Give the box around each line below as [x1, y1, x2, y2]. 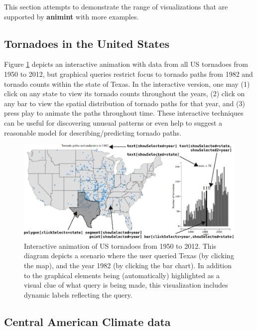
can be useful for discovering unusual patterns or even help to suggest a [4, 117, 223, 128]
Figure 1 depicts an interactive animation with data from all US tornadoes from [4, 59, 248, 69]
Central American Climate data [4, 314, 171, 329]
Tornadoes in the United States [4, 35, 170, 51]
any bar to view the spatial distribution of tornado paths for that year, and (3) [4, 98, 245, 108]
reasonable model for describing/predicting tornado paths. [4, 127, 181, 138]
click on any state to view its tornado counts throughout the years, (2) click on [4, 88, 245, 99]
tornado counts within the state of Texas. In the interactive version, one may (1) [4, 78, 250, 89]
